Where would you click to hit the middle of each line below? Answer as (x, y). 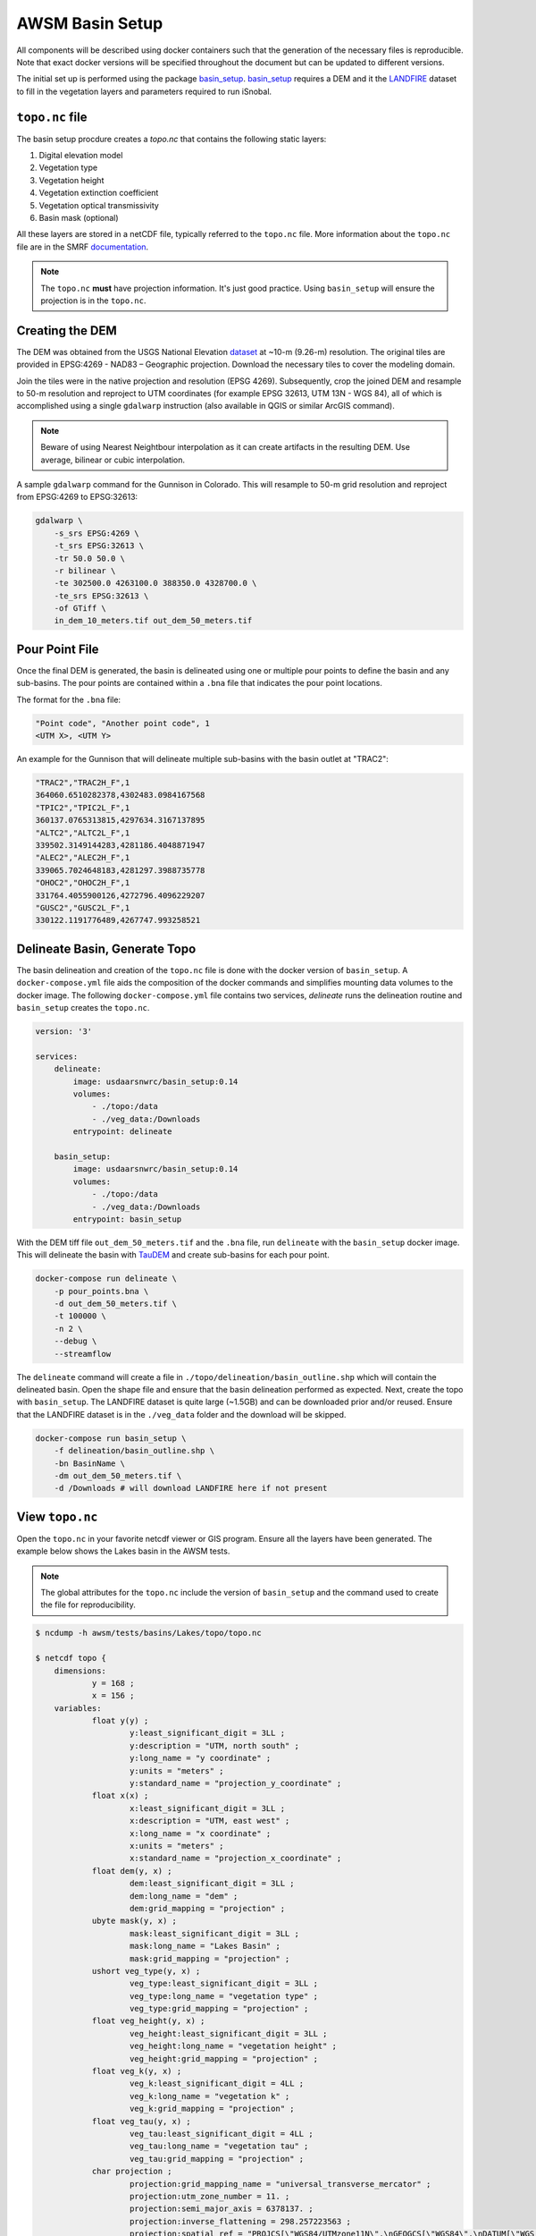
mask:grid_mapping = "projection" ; (210, 1958)
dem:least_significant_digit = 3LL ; (212, 1884)
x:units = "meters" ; (177, 1846)
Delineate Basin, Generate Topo (106, 949)
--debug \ (75, 1341)
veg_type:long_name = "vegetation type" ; (224, 1996)
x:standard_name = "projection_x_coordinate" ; (236, 1859)
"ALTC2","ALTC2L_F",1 (83, 833)
